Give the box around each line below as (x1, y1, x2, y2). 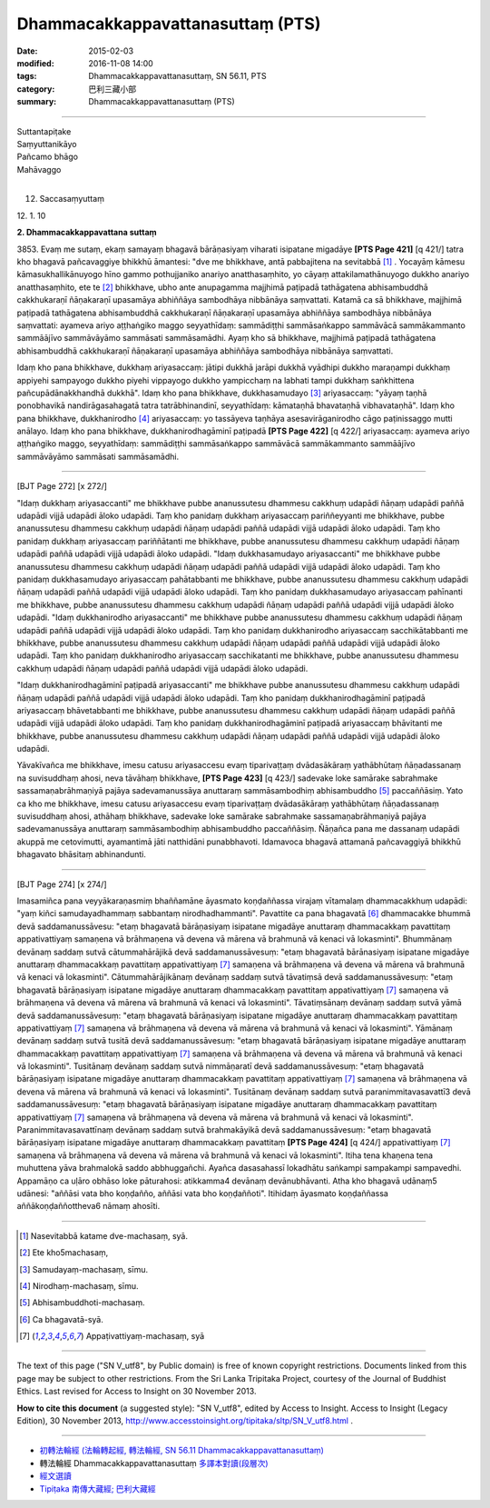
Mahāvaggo (16, 164, 62, 175)
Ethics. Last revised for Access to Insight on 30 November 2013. (16, 1386, 257, 1397)
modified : (16, 57, 54, 68)
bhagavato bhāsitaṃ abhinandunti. (16, 849, 147, 860)
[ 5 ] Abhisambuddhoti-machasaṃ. (19, 1297, 145, 1308)
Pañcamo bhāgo (16, 151, 79, 163)
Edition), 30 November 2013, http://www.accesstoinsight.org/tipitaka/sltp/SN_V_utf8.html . (16, 1415, 354, 1426)
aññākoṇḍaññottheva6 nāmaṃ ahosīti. (16, 1201, 161, 1212)
